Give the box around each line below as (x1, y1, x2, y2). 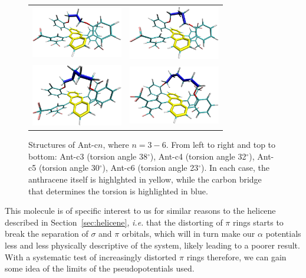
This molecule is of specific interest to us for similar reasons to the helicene (5, 204, 276, 217)
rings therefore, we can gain (186, 250, 287, 263)
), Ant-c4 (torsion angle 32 (150, 150, 246, 162)
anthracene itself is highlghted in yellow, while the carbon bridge (28, 173, 262, 185)
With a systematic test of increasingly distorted (5, 250, 177, 263)
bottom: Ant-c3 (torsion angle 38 (28, 150, 147, 162)
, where (103, 138, 129, 151)
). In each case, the (201, 161, 269, 174)
